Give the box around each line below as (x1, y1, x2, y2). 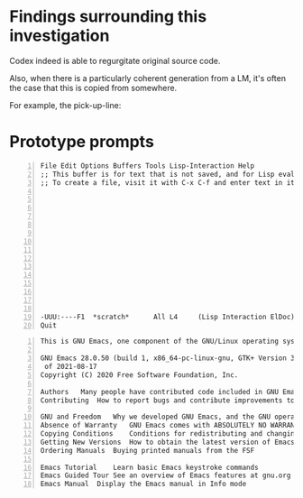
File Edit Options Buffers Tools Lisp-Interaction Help (40, 161, 255, 171)
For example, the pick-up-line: (9, 99, 122, 110)
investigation (9, 25, 110, 46)
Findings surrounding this (9, 6, 207, 27)
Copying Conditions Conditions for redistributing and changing (40, 429, 299, 438)
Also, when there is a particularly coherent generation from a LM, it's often (9, 72, 287, 83)
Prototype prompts (9, 132, 155, 152)
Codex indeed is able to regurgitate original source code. (9, 55, 221, 66)
